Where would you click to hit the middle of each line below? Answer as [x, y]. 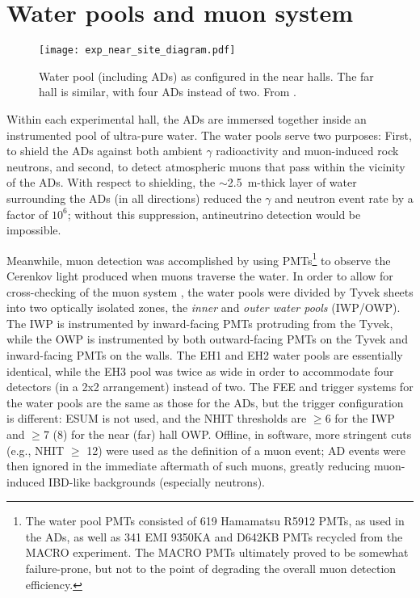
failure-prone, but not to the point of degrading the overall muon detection [211, 569]
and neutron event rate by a [344, 198]
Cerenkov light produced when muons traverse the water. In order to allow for [200, 275]
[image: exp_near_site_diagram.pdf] [137, 51]
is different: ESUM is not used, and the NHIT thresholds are [157, 418]
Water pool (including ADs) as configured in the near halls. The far [206, 76]
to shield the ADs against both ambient [105, 151]
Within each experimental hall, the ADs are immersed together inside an [187, 118]
